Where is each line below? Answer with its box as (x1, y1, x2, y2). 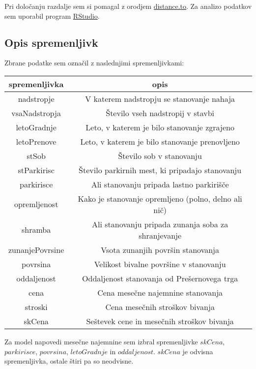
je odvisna (182, 346, 213, 356)
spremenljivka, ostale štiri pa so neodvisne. (4, 356, 134, 366)
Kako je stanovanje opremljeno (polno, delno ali (78, 192, 242, 204)
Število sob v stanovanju (118, 150, 202, 161)
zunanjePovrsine (8, 244, 64, 255)
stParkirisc (18, 164, 55, 176)
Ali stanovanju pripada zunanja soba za (92, 218, 228, 230)
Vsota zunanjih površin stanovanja (101, 244, 220, 255)
